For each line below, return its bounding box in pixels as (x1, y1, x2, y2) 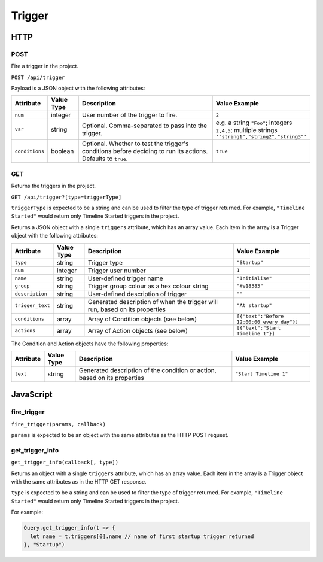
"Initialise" (236, 275, 272, 281)
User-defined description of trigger (87, 290, 187, 298)
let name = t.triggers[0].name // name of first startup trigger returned (30, 533, 254, 540)
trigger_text (14, 302, 50, 309)
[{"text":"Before (236, 313, 284, 320)
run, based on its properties (87, 305, 166, 314)
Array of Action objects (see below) (87, 326, 188, 335)
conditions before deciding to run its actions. (81, 147, 208, 156)
